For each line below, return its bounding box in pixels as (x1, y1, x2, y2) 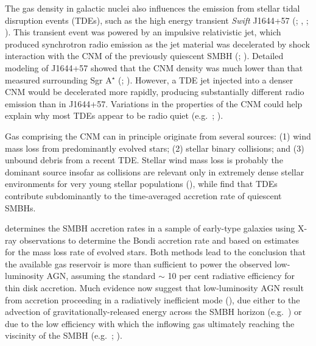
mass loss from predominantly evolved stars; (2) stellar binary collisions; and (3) (5, 141, 304, 154)
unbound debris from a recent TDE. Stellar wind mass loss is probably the (5, 154, 283, 166)
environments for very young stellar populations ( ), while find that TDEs (5, 177, 278, 190)
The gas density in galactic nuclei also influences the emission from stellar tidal (5, 2, 300, 14)
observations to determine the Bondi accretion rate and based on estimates (19, 233, 299, 246)
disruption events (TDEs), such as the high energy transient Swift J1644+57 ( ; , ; (5, 13, 309, 26)
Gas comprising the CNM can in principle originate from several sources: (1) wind (5, 129, 311, 142)
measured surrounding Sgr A (5, 73, 112, 86)
